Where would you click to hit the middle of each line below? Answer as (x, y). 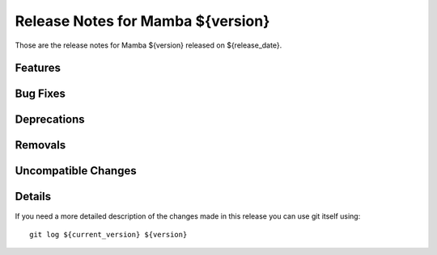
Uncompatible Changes (76, 171)
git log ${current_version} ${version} (108, 234)
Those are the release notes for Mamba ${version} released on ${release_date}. (148, 45)
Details (33, 196)
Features (38, 68)
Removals (40, 145)
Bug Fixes (40, 94)
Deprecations (50, 120)
